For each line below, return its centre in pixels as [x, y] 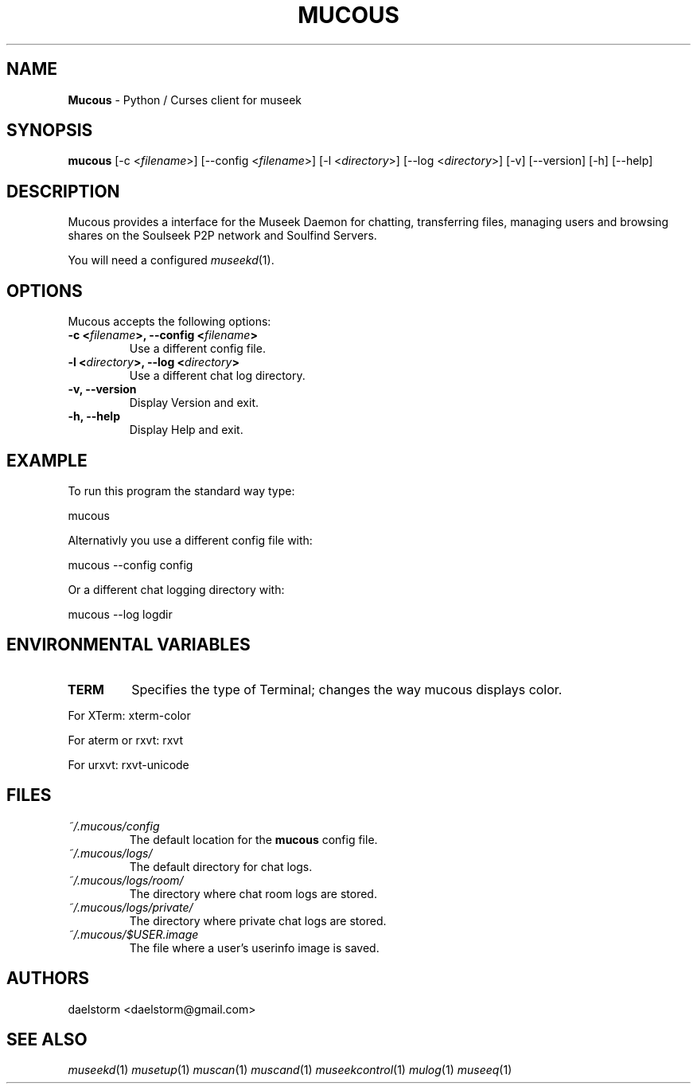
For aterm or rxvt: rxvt [126, 740]
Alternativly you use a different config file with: [190, 540]
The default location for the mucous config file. [253, 839]
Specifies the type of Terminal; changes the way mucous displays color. [347, 689]
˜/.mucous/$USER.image [133, 934]
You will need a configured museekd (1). [171, 260]
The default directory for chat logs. [221, 866]
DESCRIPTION [63, 191]
